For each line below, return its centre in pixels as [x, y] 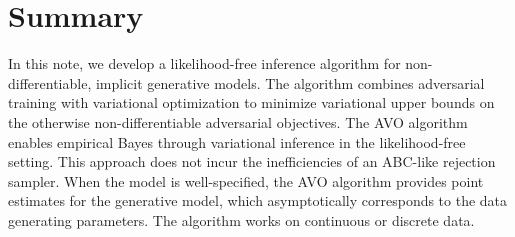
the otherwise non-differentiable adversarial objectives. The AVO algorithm [238, 121]
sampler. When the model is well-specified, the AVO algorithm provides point [246, 180]
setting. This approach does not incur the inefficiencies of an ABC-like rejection [252, 161]
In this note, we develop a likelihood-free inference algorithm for [204, 63]
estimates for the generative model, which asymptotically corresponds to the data [258, 200]
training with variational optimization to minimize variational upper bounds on [251, 102]
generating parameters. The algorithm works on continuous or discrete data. [241, 219]
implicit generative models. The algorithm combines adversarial [290, 82]
